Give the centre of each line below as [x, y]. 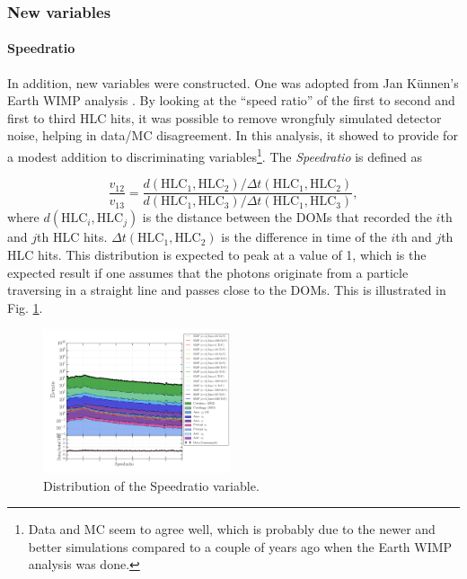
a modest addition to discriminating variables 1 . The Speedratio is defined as [215, 155]
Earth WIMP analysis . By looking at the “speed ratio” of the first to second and [231, 100]
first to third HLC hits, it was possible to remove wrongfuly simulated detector [225, 117]
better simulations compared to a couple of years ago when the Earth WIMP [240, 546]
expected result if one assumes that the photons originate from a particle [208, 272]
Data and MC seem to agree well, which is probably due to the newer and [232, 529]
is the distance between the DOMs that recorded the [287, 217]
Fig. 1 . [25, 307]
